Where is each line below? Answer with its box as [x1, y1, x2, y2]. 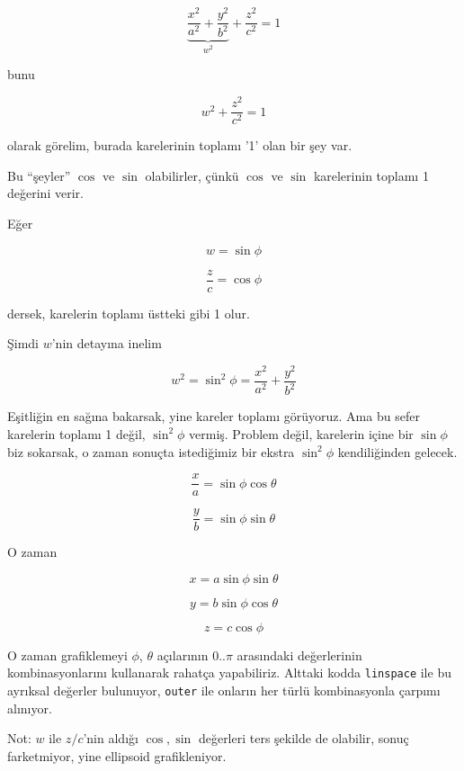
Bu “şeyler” [7, 166, 71, 184]
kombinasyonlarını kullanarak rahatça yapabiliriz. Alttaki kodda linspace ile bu [7, 663, 451, 682]
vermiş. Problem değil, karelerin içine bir [189, 424, 414, 443]
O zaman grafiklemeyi [7, 645, 128, 664]
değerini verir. [7, 184, 84, 202]
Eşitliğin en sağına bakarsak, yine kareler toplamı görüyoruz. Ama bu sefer [7, 407, 420, 426]
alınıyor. [7, 698, 52, 717]
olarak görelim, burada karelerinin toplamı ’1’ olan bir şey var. [7, 136, 352, 155]
